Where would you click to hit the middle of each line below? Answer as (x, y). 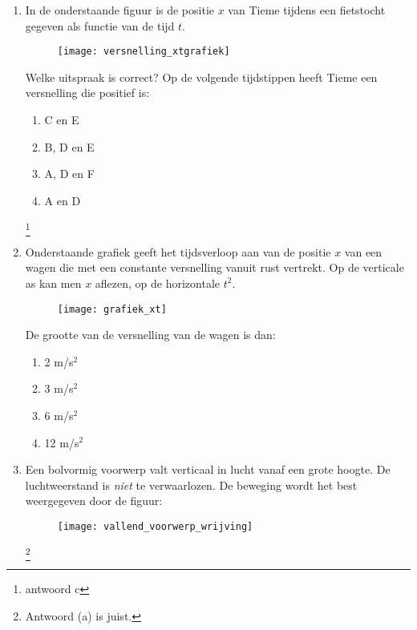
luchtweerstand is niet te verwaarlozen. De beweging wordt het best (191, 485)
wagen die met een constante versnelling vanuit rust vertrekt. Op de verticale (215, 267)
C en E (62, 120)
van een (363, 251)
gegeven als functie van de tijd (100, 25)
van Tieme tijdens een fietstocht (307, 10)
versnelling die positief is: (87, 93)
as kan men (53, 283)
